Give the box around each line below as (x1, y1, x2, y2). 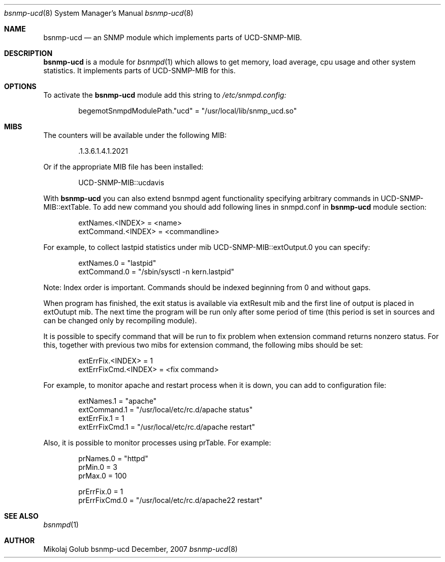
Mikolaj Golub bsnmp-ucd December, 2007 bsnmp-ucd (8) (43, 545, 238, 553)
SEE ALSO (4, 512, 39, 520)
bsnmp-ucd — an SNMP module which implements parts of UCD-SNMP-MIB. (43, 33, 302, 42)
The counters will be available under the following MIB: (43, 131, 227, 139)
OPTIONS (4, 82, 37, 91)
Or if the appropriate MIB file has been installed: (43, 162, 204, 171)
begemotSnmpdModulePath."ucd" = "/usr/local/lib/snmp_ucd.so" (78, 106, 297, 115)
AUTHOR (4, 536, 35, 545)
